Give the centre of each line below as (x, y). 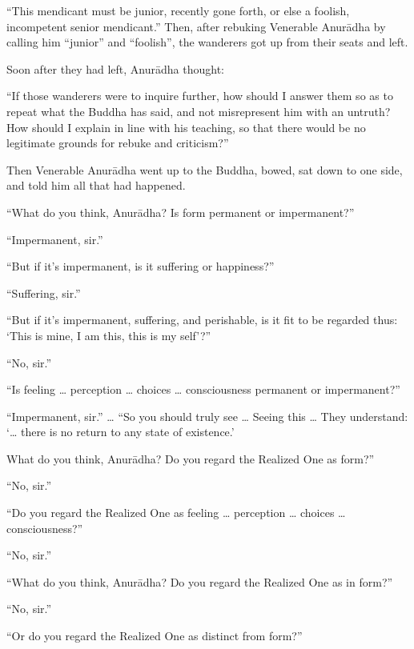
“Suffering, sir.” (44, 292)
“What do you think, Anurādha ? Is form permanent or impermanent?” (181, 212)
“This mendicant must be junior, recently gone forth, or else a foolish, (178, 10)
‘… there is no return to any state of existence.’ (121, 432)
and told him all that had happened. (96, 185)
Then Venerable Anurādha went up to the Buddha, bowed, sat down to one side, (205, 169)
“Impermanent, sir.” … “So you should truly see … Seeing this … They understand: (207, 416)
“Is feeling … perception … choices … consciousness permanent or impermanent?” (203, 389)
